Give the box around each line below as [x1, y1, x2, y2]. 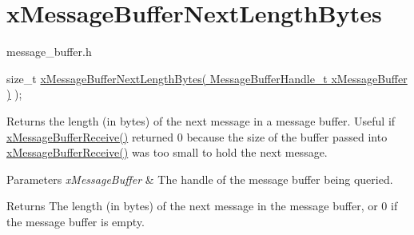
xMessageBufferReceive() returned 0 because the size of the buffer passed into [6, 128, 388, 145]
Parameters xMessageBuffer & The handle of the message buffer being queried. [6, 170, 393, 187]
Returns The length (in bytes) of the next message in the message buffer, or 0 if [6, 197, 398, 214]
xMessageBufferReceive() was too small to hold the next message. [6, 144, 328, 161]
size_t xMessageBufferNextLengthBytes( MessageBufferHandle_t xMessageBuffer [6, 70, 408, 86]
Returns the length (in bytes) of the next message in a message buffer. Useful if [6, 112, 396, 129]
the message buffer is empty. [6, 213, 145, 229]
